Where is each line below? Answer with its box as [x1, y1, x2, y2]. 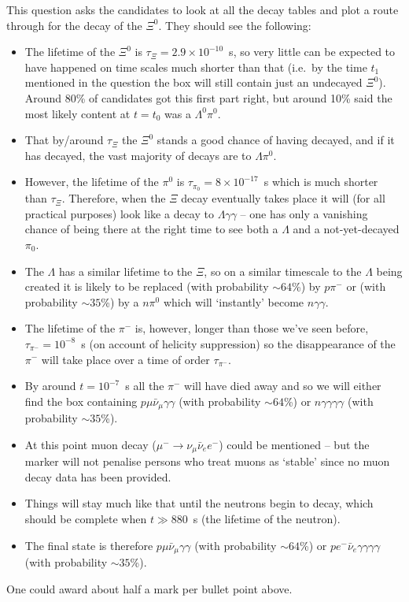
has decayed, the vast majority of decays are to [24, 147, 252, 163]
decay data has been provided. [24, 468, 171, 485]
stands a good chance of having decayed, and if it [157, 132, 395, 148]
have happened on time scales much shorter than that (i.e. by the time [24, 58, 367, 75]
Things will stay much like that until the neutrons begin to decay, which [24, 495, 374, 511]
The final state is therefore [24, 537, 153, 553]
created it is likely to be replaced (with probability [24, 278, 269, 295]
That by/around [24, 132, 104, 148]
